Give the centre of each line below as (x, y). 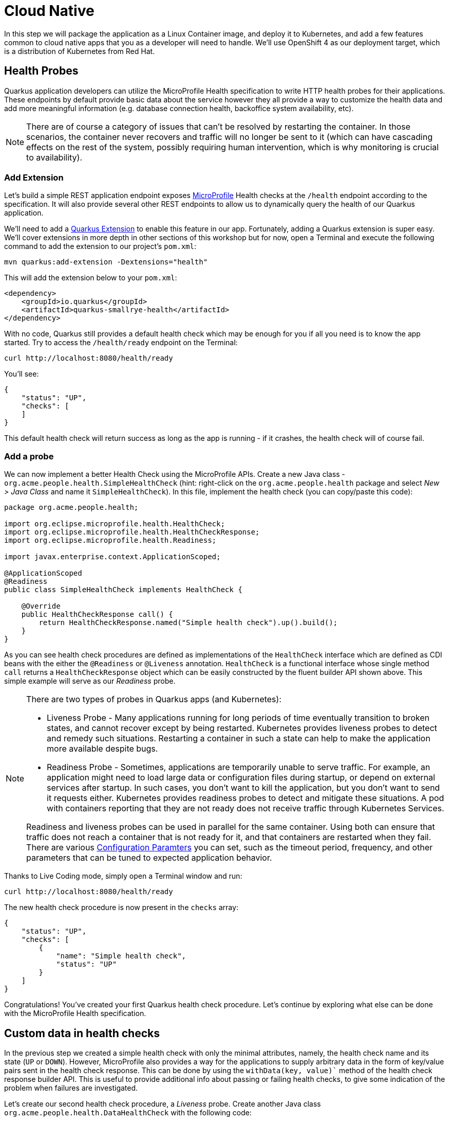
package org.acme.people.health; (71, 508)
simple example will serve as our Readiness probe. (90, 681)
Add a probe (29, 456)
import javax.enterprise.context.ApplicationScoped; (113, 557)
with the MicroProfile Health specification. (75, 1013)
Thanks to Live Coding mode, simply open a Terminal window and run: (123, 876)
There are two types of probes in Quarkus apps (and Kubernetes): (154, 699)
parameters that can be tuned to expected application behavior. (149, 858)
